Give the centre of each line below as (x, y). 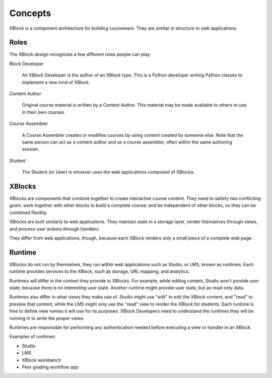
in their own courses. (44, 112)
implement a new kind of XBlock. (56, 82)
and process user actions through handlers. (55, 229)
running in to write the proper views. (47, 318)
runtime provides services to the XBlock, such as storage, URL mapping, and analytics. (99, 271)
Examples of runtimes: (32, 337)
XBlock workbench (42, 360)
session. (31, 149)
